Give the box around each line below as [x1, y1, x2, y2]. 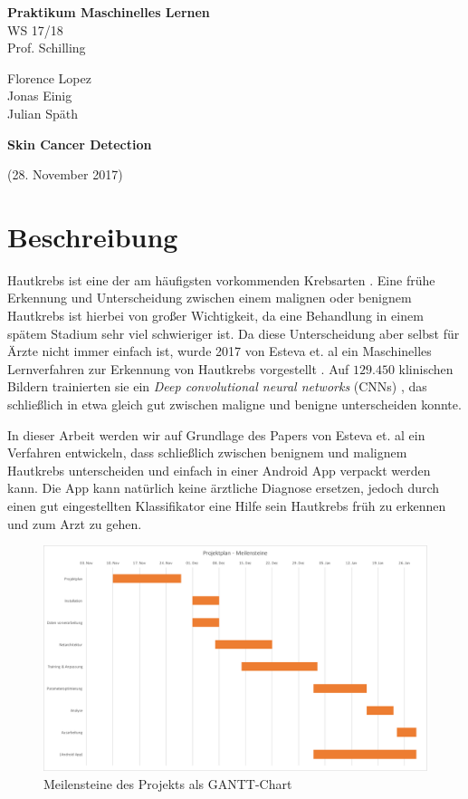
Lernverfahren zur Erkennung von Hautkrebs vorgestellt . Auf [7, 359, 349, 378]
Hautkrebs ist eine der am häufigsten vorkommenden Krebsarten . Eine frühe [7, 270, 435, 289]
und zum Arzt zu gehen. [7, 514, 142, 533]
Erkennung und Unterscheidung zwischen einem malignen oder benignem [7, 288, 412, 307]
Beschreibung [7, 217, 178, 255]
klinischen [398, 359, 454, 378]
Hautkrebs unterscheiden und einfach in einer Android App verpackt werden [7, 460, 431, 479]
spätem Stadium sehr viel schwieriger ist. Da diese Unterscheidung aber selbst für [7, 323, 460, 342]
